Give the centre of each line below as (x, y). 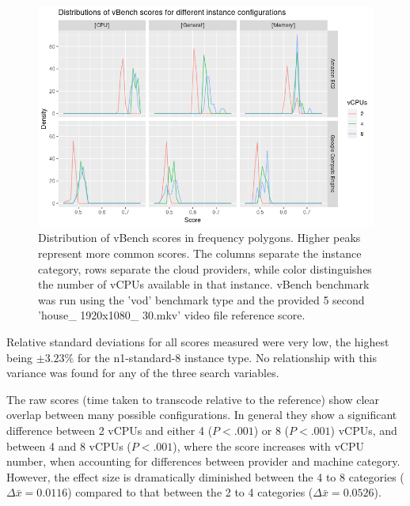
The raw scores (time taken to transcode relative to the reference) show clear (193, 399)
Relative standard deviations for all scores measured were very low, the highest (198, 342)
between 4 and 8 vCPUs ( (69, 446)
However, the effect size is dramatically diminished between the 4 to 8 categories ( (205, 476)
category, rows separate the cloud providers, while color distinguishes (205, 268)
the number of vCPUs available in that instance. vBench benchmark (204, 284)
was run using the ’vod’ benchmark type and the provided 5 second (201, 299)
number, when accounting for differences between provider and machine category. (203, 461)
